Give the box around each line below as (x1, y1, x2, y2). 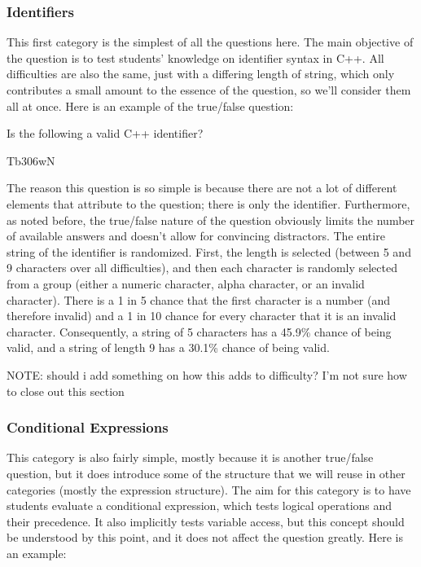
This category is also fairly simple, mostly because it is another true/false (7, 449, 374, 466)
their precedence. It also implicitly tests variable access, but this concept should (7, 512, 405, 530)
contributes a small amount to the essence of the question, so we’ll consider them (7, 81, 411, 98)
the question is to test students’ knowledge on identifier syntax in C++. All (7, 49, 384, 66)
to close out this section (7, 382, 125, 399)
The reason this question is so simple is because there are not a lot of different (7, 179, 397, 196)
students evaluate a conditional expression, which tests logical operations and (7, 497, 392, 514)
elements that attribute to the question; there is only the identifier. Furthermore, (7, 195, 410, 212)
